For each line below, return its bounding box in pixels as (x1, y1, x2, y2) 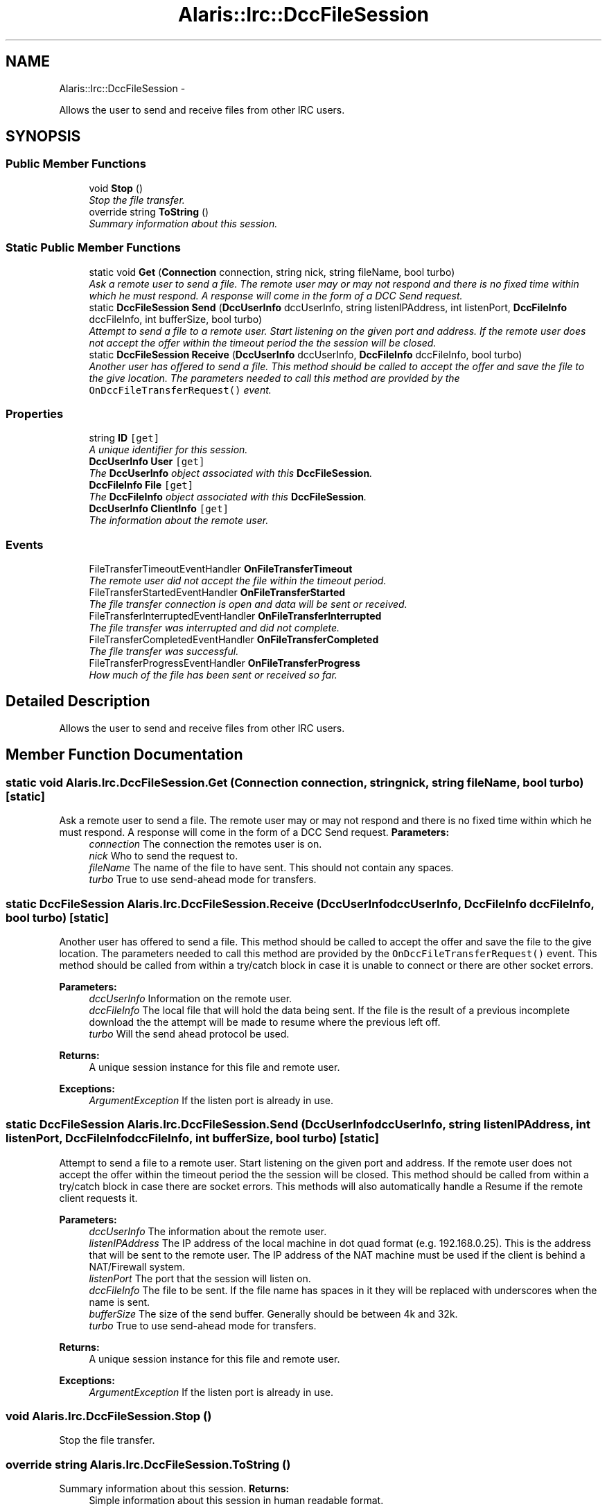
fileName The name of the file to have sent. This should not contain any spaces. (89, 862, 454, 874)
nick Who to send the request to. (89, 850, 238, 862)
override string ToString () (89, 205, 209, 218)
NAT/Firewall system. (89, 1260, 185, 1273)
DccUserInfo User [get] (89, 455, 205, 468)
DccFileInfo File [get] (89, 479, 194, 491)
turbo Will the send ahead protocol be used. (89, 1027, 290, 1040)
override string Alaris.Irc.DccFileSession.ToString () (6, 1457, 291, 1471)
